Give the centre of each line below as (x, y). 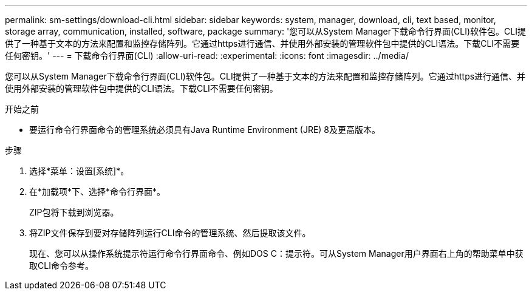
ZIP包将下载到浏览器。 (74, 212)
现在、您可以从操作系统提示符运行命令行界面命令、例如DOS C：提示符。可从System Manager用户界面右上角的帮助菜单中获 (276, 253)
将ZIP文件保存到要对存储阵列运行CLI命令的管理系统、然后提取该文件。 (170, 233)
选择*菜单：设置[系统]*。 (79, 171)
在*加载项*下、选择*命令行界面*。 (97, 192)
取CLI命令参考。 (61, 266)
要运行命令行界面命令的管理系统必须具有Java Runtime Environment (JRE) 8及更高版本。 (205, 130)
